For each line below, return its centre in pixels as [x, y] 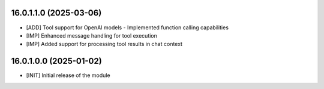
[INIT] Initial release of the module [68, 75]
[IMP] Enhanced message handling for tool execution [91, 35]
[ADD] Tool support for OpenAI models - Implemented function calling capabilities [127, 27]
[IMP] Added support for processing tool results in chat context [104, 44]
